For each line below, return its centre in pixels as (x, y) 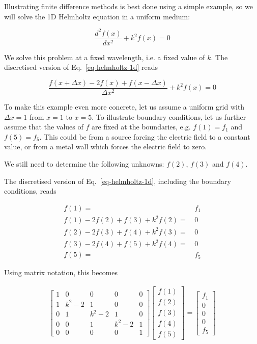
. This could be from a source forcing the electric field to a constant (145, 136)
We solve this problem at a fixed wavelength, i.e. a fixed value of (105, 57)
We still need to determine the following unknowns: (84, 163)
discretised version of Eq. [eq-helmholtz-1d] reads (81, 67)
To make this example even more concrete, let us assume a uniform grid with (124, 107)
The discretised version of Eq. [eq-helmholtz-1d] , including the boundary (118, 181)
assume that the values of (44, 127)
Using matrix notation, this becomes (61, 272)
